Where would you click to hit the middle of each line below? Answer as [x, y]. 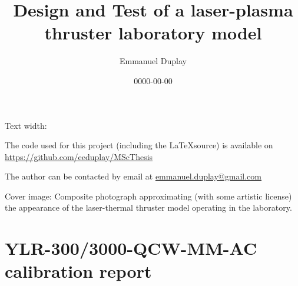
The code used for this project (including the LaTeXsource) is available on [139, 145]
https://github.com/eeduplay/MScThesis [79, 156]
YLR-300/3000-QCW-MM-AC [131, 248]
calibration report [78, 271]
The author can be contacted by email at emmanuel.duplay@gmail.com [133, 176]
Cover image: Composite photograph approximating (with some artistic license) [148, 196]
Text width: [26, 125]
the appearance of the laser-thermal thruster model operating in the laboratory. [148, 207]
